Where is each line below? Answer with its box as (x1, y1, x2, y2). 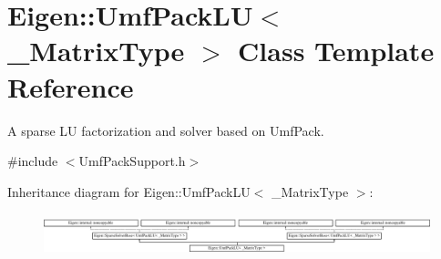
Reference (7, 67, 134, 105)
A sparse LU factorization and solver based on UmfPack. (7, 120, 324, 140)
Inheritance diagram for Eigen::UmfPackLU (7, 181, 251, 201)
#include (7, 151, 58, 171)
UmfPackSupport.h (78, 151, 186, 171)
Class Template (238, 32, 435, 69)
